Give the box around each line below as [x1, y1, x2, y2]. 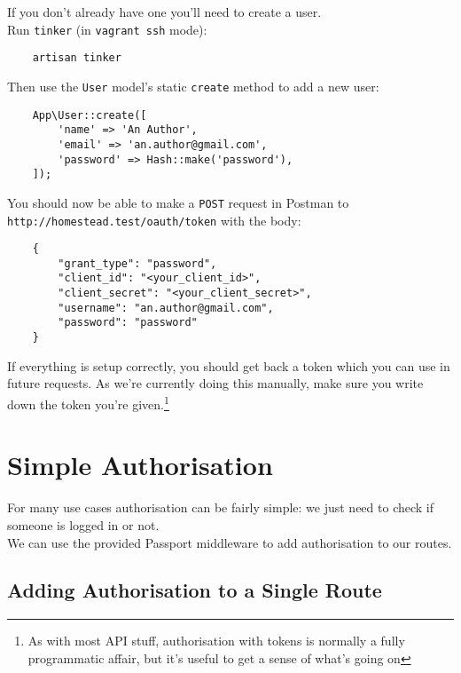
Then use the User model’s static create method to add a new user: [7, 76, 379, 95]
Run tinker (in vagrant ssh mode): [7, 20, 207, 38]
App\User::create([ [32, 108, 147, 122]
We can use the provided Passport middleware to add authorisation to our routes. [7, 533, 452, 551]
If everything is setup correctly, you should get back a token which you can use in [7, 356, 450, 375]
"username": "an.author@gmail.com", [58, 301, 274, 314]
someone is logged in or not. [7, 515, 160, 534]
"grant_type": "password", [58, 257, 217, 270]
